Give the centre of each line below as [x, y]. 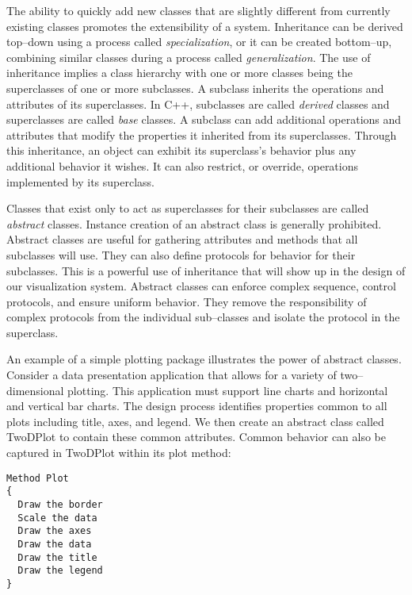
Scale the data [57, 518]
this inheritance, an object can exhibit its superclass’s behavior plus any [181, 150]
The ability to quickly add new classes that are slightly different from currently [198, 10]
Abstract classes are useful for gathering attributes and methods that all [182, 239]
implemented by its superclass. [80, 181]
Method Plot [38, 478]
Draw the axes [55, 531]
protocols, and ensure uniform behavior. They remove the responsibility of [187, 301]
